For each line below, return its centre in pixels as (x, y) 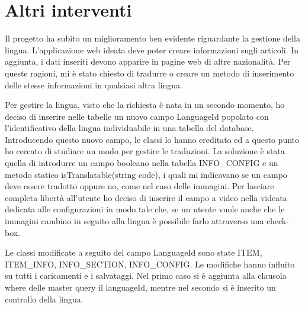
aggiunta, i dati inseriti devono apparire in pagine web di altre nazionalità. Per (148, 61)
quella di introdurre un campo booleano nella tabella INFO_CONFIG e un (142, 163)
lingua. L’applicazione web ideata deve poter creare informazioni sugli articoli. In (152, 50)
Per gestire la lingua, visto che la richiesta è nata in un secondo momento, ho (145, 105)
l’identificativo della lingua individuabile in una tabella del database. (129, 128)
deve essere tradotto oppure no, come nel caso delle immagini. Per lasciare (139, 186)
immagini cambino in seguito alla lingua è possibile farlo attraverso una (134, 221)
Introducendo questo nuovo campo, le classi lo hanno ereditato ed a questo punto (152, 139)
